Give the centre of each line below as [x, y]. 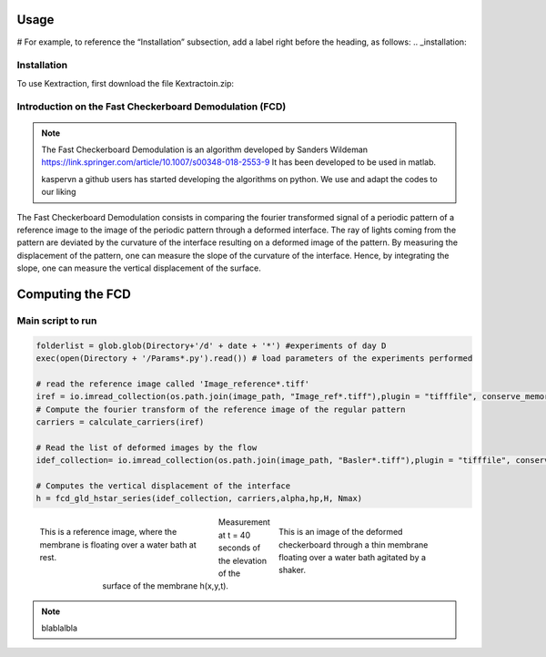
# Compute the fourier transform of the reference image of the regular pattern [221, 409]
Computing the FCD [74, 294]
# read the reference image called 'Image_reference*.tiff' [173, 384]
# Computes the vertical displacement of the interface [163, 486]
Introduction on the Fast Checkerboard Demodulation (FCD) [152, 107]
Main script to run [57, 321]
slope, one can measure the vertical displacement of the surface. [139, 268]
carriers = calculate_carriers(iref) [120, 422]
